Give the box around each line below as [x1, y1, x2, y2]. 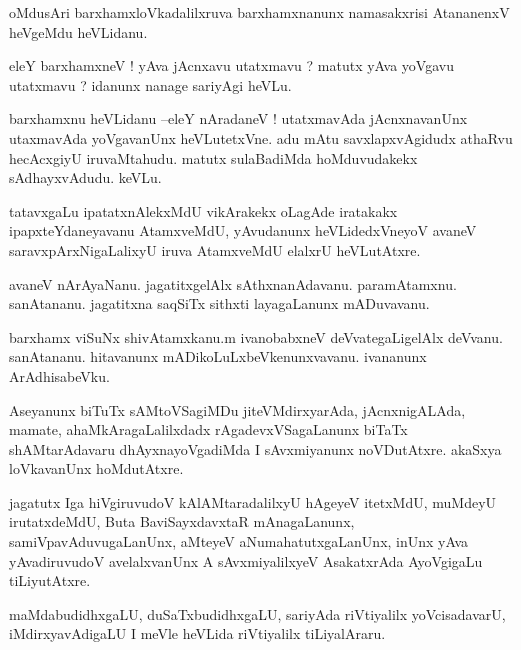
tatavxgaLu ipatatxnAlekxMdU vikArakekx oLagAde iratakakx [9, 200, 398, 221]
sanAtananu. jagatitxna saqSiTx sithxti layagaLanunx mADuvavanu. [9, 293, 430, 314]
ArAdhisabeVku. [9, 365, 110, 386]
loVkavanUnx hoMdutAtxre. [9, 458, 184, 479]
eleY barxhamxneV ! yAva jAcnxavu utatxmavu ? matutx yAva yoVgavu [9, 55, 454, 76]
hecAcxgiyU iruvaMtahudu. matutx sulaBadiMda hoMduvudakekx [9, 147, 418, 168]
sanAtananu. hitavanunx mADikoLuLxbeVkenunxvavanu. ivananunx [9, 346, 427, 367]
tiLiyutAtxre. [9, 570, 91, 591]
